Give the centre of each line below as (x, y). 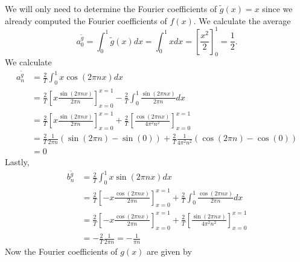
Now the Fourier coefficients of (61, 251)
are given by (169, 251)
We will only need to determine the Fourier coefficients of (111, 8)
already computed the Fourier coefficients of (86, 20)
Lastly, (17, 161)
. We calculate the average (242, 20)
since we (277, 8)
